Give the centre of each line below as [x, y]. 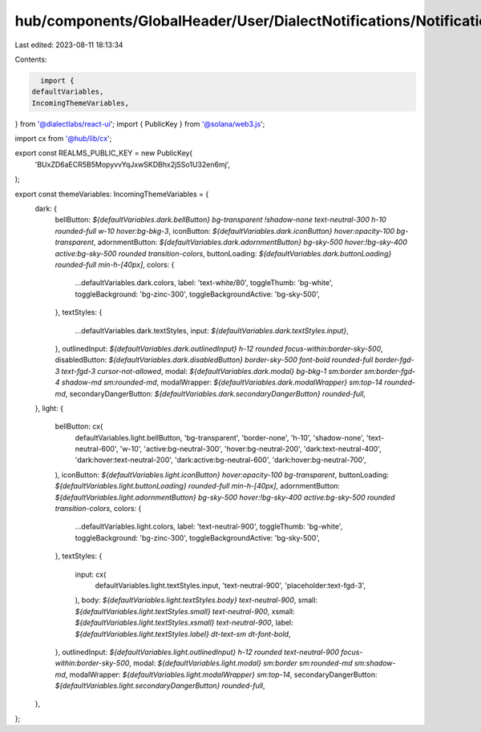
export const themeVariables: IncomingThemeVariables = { [112, 194]
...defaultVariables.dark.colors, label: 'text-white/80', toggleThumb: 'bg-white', [204, 283]
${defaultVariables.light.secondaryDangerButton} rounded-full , [160, 686]
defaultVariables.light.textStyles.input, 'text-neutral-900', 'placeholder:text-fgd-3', [230, 585]
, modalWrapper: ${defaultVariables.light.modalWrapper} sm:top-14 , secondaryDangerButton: [221, 674]
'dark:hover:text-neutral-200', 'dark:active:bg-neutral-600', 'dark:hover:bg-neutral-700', [220, 460]
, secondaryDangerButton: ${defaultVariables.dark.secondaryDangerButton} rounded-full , [216, 393]
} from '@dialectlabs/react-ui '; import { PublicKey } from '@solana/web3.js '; [140, 123]
